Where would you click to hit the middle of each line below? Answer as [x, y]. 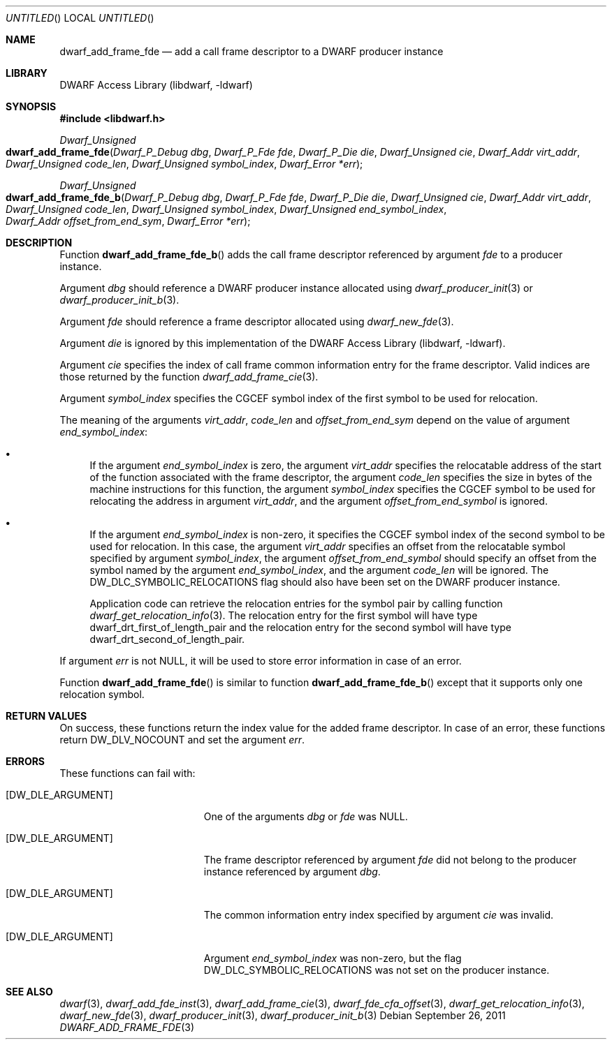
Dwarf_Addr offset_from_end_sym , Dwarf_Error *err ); [128, 221]
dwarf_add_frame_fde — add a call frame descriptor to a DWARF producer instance [252, 51]
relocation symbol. [102, 694]
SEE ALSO [29, 992]
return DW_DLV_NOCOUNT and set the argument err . [182, 740]
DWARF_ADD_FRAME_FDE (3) [127, 1027]
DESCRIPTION [39, 243]
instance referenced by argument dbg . [292, 872]
